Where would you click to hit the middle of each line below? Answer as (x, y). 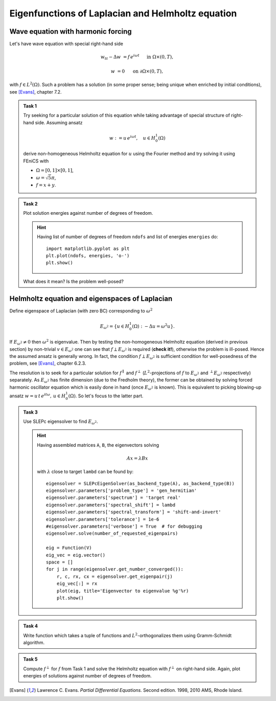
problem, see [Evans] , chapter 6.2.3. (48, 364)
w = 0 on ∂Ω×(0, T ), (137, 71)
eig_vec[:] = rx (77, 584)
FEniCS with (36, 161)
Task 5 (30, 659)
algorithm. (34, 643)
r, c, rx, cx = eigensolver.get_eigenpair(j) (115, 576)
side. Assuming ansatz (59, 122)
